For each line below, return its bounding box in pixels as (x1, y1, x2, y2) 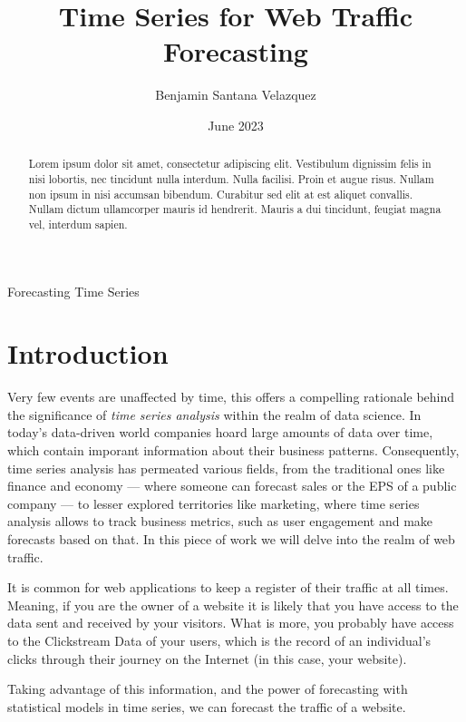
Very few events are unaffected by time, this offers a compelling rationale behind (7, 387, 455, 406)
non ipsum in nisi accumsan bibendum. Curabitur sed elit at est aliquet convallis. (28, 186, 413, 201)
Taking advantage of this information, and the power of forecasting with (7, 679, 408, 698)
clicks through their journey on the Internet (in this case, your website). (7, 649, 407, 668)
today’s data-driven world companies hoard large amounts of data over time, (7, 423, 433, 442)
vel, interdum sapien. (28, 216, 128, 231)
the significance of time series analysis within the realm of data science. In (7, 405, 422, 424)
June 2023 (208, 115, 264, 134)
